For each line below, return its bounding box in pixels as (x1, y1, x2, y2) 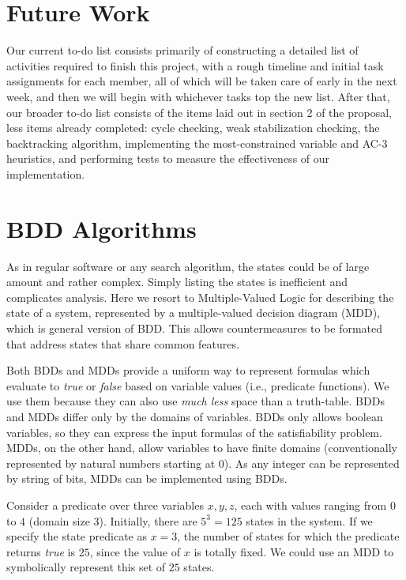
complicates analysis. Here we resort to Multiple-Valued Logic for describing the (6, 288, 394, 305)
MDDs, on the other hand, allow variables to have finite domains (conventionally (6, 439, 397, 456)
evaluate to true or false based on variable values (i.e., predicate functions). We (6, 377, 389, 394)
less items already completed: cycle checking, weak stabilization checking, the (6, 119, 380, 136)
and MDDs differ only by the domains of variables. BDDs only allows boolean (6, 408, 383, 424)
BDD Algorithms (6, 212, 197, 244)
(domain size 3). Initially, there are (28, 512, 197, 529)
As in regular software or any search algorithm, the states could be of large (6, 258, 370, 274)
